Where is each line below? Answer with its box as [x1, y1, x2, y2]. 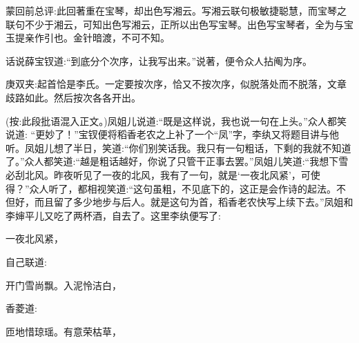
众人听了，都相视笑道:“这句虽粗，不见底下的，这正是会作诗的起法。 [29, 181, 337, 195]
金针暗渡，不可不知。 [72, 30, 170, 45]
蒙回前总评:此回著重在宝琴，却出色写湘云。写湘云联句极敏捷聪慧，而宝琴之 [6, 3, 347, 17]
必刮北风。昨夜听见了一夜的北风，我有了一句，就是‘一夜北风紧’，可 [6, 167, 311, 182]
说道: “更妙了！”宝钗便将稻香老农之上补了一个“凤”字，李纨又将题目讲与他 [6, 127, 339, 141]
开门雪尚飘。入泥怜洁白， [6, 277, 122, 292]
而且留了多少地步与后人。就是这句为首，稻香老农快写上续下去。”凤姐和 [34, 195, 353, 209]
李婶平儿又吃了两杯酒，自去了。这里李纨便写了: [6, 208, 221, 222]
